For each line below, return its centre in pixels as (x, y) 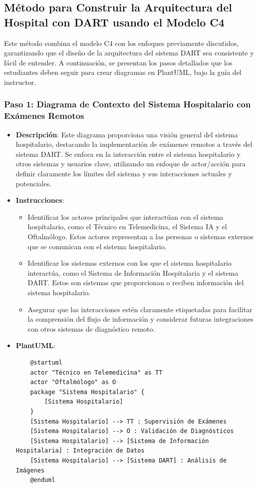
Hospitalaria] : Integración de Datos (80, 451)
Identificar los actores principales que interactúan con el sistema (126, 217)
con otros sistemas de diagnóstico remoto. (91, 328)
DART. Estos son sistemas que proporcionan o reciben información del (136, 282)
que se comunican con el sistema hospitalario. (97, 246)
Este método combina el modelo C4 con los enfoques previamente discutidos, (122, 43)
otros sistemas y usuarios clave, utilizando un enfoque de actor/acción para (130, 164)
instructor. (20, 82)
